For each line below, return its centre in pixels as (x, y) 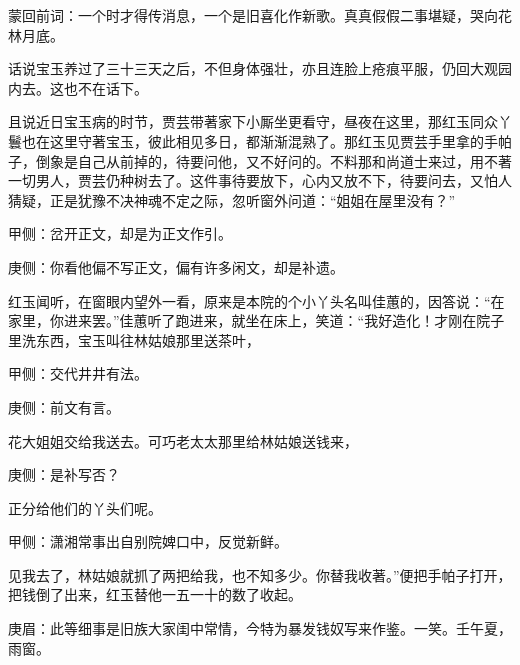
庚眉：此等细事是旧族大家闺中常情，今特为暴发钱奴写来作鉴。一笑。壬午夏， (260, 628)
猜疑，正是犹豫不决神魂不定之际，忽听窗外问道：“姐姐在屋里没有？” (232, 199)
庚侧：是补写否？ (64, 474)
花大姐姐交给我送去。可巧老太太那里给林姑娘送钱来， (183, 440)
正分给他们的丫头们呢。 (85, 507)
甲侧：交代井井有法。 (78, 373)
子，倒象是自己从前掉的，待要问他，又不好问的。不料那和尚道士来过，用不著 (260, 160)
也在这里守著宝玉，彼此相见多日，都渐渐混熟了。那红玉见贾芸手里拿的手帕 (266, 140)
